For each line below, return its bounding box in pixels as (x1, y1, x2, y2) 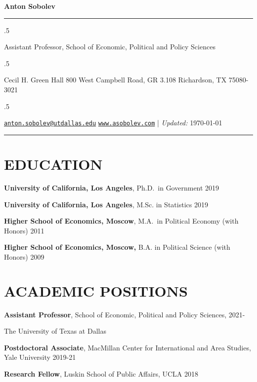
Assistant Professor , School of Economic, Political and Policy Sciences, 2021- (4, 309, 245, 319)
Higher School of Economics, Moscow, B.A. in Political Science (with (4, 242, 230, 252)
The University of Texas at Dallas (4, 326, 106, 336)
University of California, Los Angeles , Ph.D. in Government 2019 (4, 182, 219, 192)
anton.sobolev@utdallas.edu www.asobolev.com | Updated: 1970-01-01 (4, 117, 222, 128)
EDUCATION (4, 154, 103, 174)
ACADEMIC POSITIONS (4, 280, 188, 301)
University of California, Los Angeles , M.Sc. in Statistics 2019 (4, 199, 208, 209)
